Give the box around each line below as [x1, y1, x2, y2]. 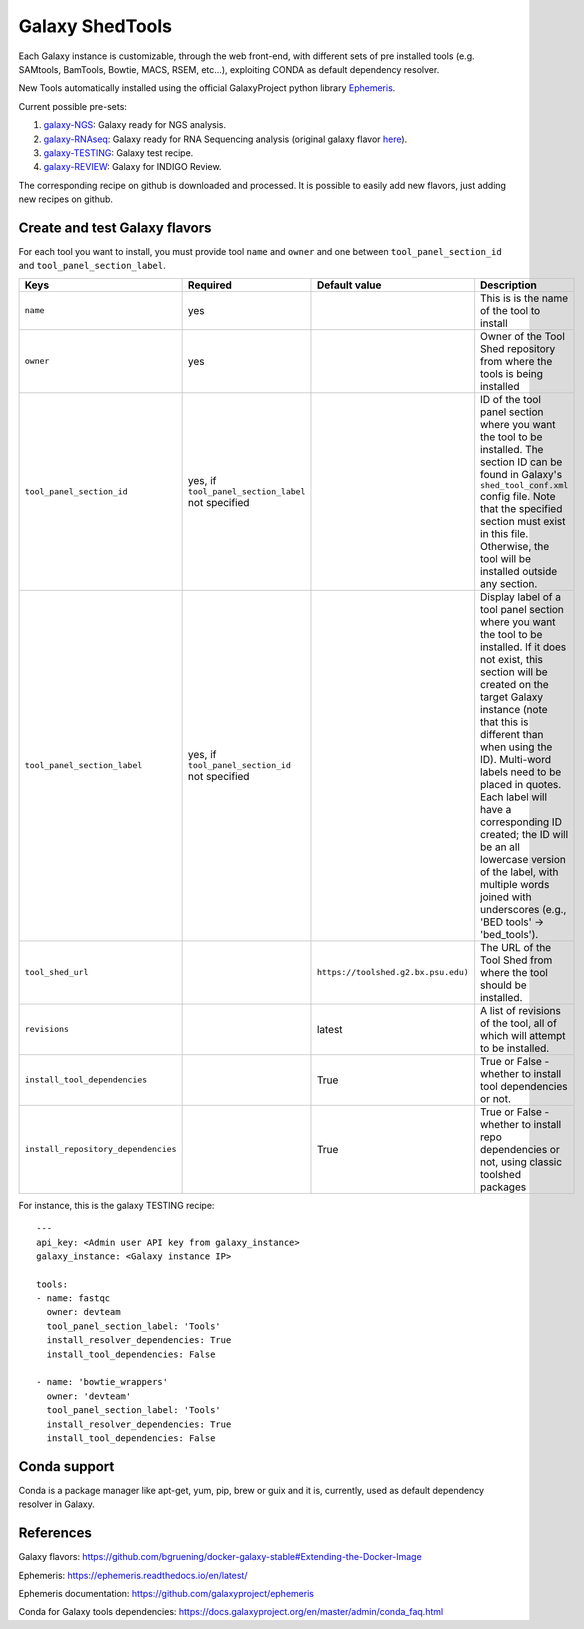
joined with [480, 890, 532, 904]
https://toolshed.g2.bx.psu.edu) [316, 967, 469, 978]
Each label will [480, 790, 548, 804]
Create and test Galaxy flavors [18, 219, 212, 236]
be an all [480, 840, 520, 854]
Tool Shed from [480, 953, 553, 967]
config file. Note [480, 489, 556, 503]
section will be [480, 665, 549, 679]
